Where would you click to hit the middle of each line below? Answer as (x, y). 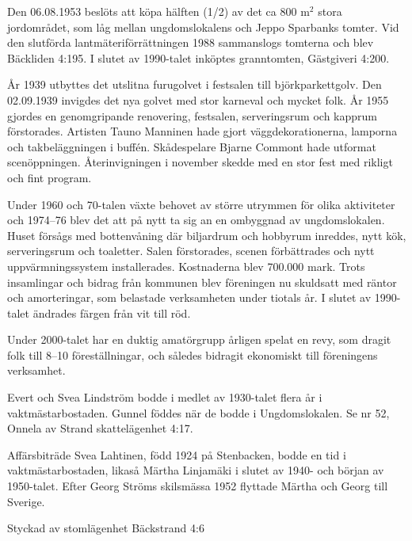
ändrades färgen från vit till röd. (112, 312)
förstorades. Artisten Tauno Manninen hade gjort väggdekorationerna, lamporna (202, 131)
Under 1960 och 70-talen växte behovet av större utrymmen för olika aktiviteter (201, 204)
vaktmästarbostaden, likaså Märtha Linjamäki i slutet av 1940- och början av (196, 470)
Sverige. (26, 501)
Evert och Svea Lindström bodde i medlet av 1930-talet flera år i (165, 397)
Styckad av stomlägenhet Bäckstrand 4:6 (106, 528)
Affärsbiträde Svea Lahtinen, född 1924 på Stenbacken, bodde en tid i (177, 454)
